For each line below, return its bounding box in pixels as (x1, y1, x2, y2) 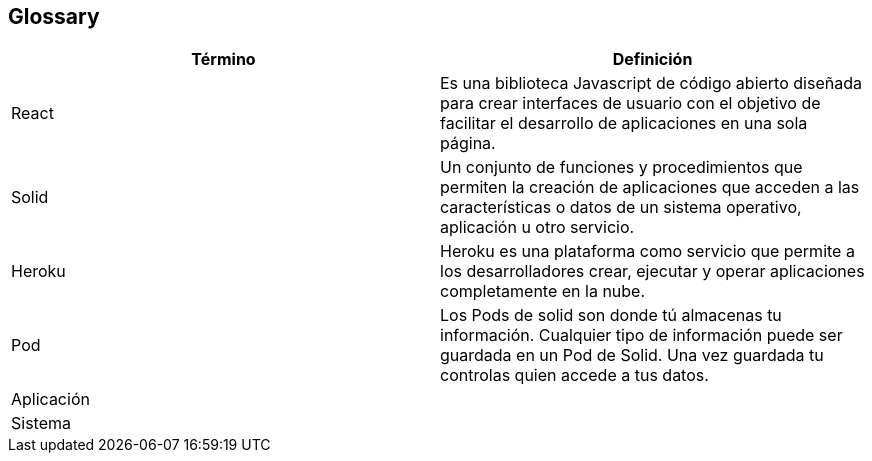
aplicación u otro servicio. (440, 217, 635, 238)
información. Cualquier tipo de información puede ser (440, 325, 843, 346)
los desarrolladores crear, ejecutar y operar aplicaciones (440, 261, 865, 282)
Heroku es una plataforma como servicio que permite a (440, 241, 855, 262)
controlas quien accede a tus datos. (440, 365, 709, 386)
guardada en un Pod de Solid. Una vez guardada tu (440, 345, 824, 366)
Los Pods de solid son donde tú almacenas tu (440, 305, 782, 326)
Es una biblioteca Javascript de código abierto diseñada (440, 73, 862, 94)
